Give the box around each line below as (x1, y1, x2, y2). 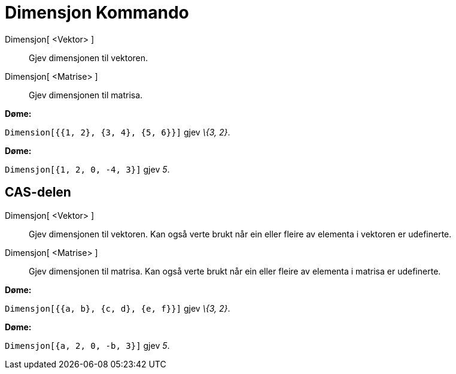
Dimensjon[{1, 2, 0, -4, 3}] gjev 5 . (5, 164, 170, 174)
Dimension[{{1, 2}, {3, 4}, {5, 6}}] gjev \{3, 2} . (5, 126, 230, 137)
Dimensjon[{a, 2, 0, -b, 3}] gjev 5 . (5, 340, 170, 351)
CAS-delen (5, 185, 71, 200)
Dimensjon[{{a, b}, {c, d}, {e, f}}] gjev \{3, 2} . (5, 303, 230, 313)
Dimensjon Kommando (5, 2, 189, 23)
